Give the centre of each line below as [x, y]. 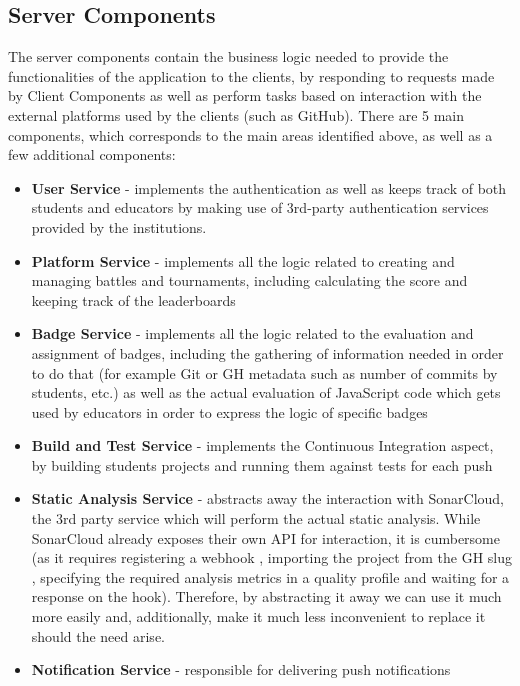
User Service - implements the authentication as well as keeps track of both [269, 187]
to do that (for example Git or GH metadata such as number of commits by [264, 372]
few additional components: [92, 154]
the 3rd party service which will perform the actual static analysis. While [256, 518]
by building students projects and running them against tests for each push [262, 464]
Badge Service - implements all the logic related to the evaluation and [252, 333]
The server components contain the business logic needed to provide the [228, 56]
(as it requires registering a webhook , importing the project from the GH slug [271, 557]
